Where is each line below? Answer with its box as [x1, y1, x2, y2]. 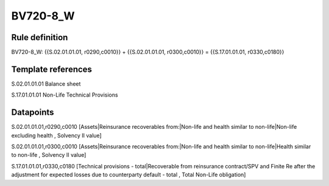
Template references [11, 64, 93, 74]
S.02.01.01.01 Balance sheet [11, 80, 81, 88]
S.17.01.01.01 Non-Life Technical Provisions [11, 91, 118, 98]
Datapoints [11, 107, 54, 118]
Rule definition [11, 32, 68, 43]
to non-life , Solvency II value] [11, 151, 87, 159]
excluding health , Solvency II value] [11, 131, 102, 139]
